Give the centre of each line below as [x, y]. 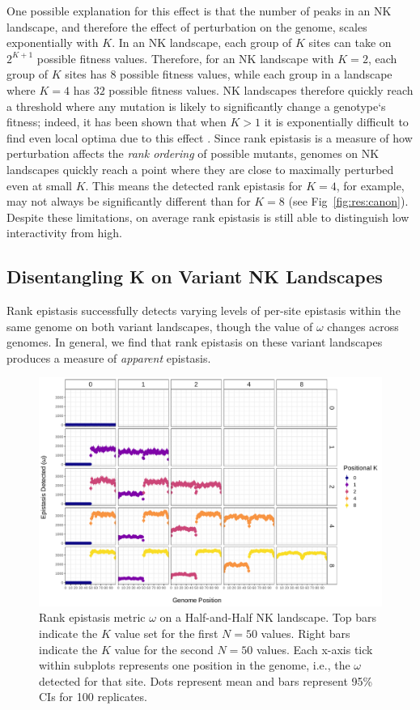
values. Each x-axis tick [315, 649]
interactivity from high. [64, 233]
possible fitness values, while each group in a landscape [256, 74]
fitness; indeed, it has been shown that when [117, 122]
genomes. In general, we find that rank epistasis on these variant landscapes [195, 342]
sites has [86, 74]
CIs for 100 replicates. [93, 697]
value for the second [164, 649]
